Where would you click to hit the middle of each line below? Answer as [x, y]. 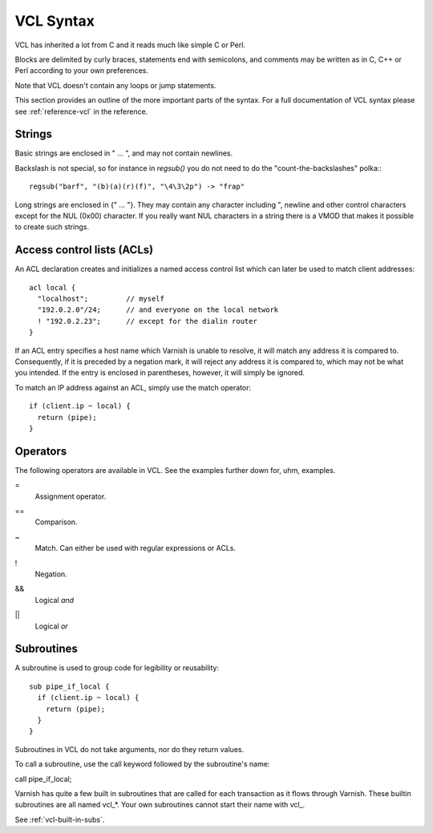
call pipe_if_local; [43, 778]
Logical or [51, 626]
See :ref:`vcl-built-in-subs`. [60, 819]
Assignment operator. [71, 496]
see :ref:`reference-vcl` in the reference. [81, 111]
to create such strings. [52, 227]
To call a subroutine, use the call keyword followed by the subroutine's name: [142, 764]
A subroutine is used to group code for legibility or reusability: [117, 668]
